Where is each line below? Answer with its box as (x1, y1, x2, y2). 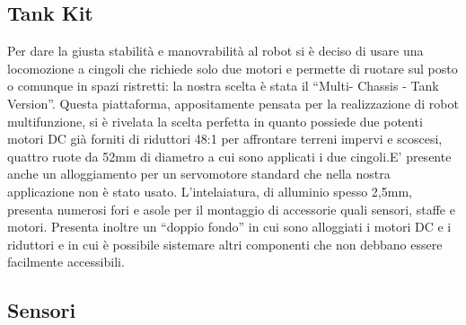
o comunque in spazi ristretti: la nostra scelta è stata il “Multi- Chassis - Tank (7, 76, 439, 95)
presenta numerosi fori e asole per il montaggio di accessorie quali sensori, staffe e (7, 199, 455, 218)
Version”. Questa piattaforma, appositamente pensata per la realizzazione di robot (7, 93, 459, 112)
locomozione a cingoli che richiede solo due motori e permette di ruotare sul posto (7, 58, 458, 77)
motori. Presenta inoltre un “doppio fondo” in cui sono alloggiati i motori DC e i (7, 217, 452, 236)
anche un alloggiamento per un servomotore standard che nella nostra (7, 164, 391, 183)
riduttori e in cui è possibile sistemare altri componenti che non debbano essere (7, 234, 443, 253)
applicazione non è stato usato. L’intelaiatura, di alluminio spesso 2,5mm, (7, 181, 412, 200)
